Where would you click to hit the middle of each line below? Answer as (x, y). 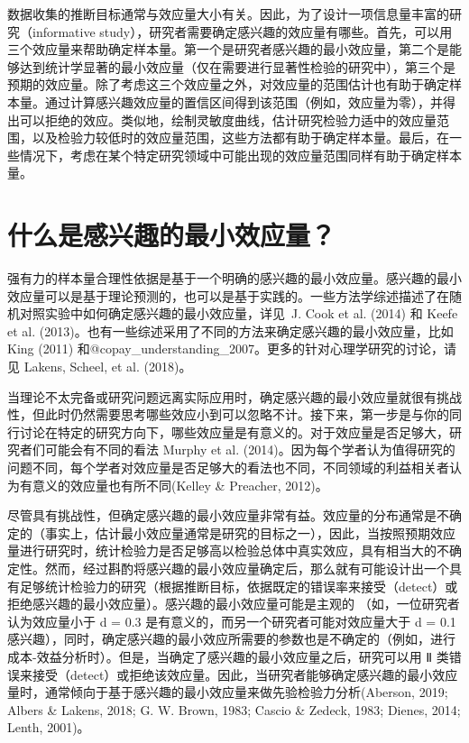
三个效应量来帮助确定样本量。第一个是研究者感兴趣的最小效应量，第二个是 (228, 49)
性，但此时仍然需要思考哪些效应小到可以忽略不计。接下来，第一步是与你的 (228, 414)
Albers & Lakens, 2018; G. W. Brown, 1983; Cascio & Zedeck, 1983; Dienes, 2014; (234, 709)
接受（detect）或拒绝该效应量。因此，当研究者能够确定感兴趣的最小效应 (245, 674)
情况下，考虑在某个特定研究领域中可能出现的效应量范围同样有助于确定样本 (240, 155)
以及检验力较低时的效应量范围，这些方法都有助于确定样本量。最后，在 (240, 138)
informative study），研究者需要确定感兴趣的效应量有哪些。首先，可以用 (242, 31)
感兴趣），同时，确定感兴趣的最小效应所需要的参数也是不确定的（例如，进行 (231, 639)
